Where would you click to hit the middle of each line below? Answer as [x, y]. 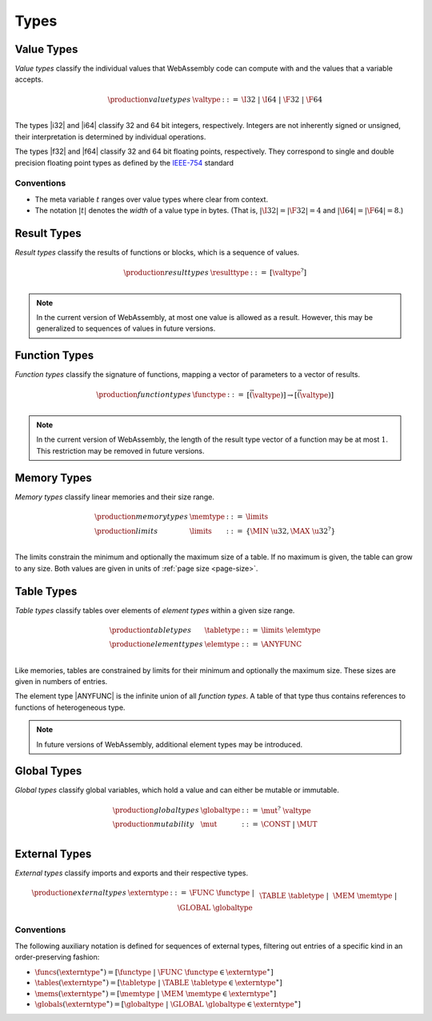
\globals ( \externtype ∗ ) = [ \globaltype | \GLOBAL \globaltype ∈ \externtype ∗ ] [168, 1004]
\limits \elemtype [291, 630]
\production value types [149, 99]
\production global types [156, 811]
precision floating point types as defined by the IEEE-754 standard [124, 162]
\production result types [166, 272]
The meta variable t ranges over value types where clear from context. [151, 199]
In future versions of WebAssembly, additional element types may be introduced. [170, 744]
